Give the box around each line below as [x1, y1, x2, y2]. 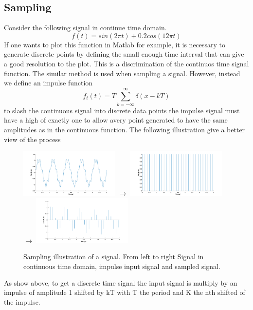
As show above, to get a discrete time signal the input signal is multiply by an [4, 277, 237, 288]
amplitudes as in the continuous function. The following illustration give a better [4, 124, 245, 135]
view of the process [4, 134, 61, 144]
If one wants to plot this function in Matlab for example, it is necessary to [4, 39, 226, 49]
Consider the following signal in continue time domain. [4, 22, 167, 33]
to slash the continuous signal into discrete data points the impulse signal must [4, 105, 240, 115]
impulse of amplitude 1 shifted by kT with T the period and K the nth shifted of [4, 287, 245, 297]
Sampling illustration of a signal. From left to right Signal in [23, 251, 204, 262]
